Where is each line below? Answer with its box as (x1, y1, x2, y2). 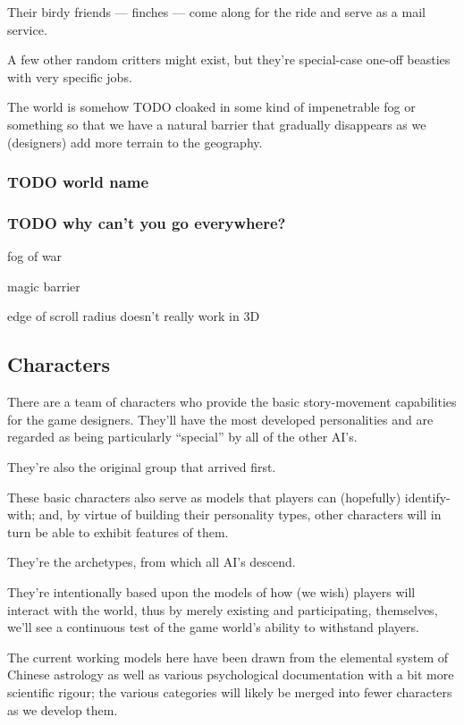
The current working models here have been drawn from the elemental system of (7, 647, 449, 666)
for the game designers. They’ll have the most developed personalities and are (7, 409, 434, 428)
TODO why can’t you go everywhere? (7, 211, 286, 233)
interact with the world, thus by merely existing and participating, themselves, (7, 600, 438, 619)
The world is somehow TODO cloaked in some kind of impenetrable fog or (7, 97, 416, 116)
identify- (404, 487, 451, 506)
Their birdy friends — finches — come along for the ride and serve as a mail (7, 3, 426, 21)
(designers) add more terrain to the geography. (7, 132, 263, 151)
